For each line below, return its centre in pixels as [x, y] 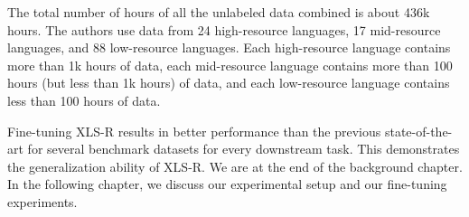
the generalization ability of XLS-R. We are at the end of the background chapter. [235, 166]
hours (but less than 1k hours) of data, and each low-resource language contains [229, 83]
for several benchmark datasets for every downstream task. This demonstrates [244, 149]
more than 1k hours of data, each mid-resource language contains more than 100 [230, 65]
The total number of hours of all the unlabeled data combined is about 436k [219, 12]
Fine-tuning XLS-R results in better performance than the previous [194, 131]
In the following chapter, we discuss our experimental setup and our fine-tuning [227, 184]
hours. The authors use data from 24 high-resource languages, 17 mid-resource [224, 29]
